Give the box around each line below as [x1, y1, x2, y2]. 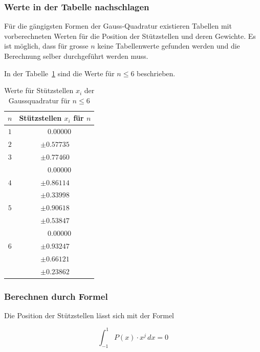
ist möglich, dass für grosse [4, 40, 89, 51]
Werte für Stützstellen [4, 85, 74, 96]
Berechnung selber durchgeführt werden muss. [4, 51, 148, 61]
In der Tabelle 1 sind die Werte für [4, 68, 115, 78]
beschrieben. [137, 68, 176, 78]
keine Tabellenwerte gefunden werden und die [97, 40, 240, 51]
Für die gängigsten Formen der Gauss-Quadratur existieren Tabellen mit [4, 20, 232, 31]
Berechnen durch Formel [4, 290, 108, 302]
